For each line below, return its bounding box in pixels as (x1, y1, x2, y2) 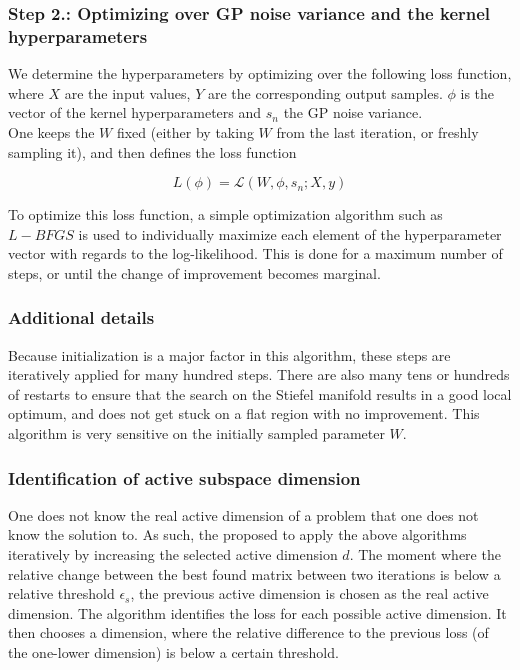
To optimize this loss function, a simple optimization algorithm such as (8, 204, 443, 225)
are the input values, (64, 82, 191, 103)
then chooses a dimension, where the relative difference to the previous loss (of (8, 622, 489, 643)
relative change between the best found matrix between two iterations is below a (8, 563, 501, 584)
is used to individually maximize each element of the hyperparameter (78, 223, 502, 244)
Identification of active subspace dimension (8, 465, 361, 490)
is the (460, 82, 495, 103)
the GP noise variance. (283, 102, 423, 123)
